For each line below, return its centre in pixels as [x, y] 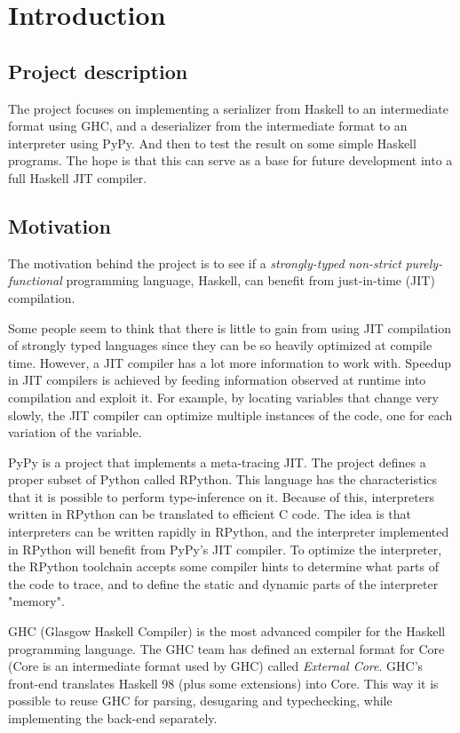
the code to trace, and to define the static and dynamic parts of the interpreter [223, 583]
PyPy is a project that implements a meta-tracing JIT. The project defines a [217, 462]
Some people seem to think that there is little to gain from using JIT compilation [230, 327]
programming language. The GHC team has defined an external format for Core [226, 648]
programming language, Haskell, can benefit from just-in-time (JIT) [250, 280]
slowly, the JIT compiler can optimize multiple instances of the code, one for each [230, 414]
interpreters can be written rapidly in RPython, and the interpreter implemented [229, 532]
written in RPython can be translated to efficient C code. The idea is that [210, 514]
